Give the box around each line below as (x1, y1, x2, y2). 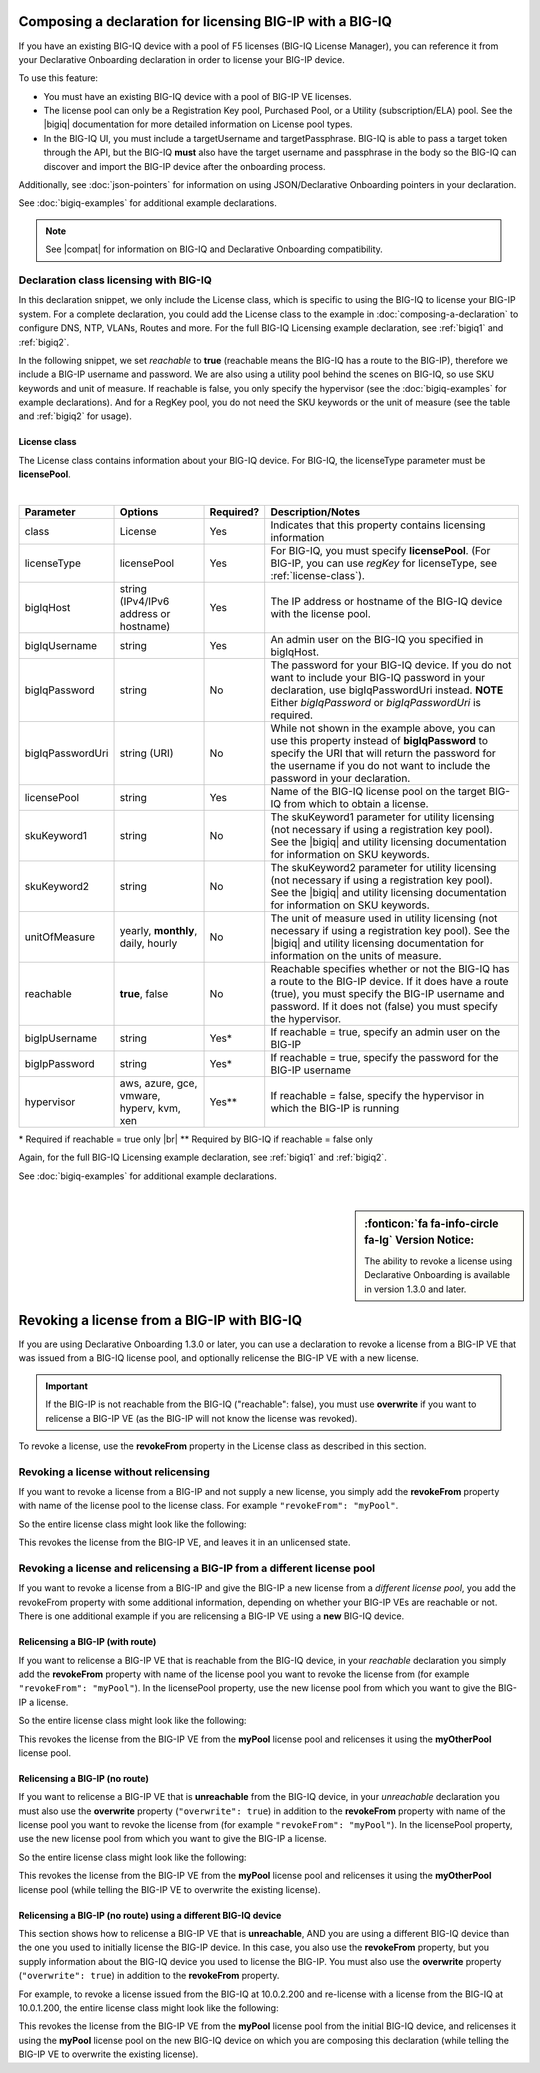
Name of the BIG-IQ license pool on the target (270, 785, 487, 799)
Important (45, 1380, 89, 1392)
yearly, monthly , (119, 924, 198, 938)
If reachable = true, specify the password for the (270, 1051, 499, 1065)
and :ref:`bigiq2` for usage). (18, 410, 132, 422)
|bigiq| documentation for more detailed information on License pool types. (43, 118, 354, 130)
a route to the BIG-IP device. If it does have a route (270, 975, 509, 989)
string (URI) (119, 746, 174, 760)
